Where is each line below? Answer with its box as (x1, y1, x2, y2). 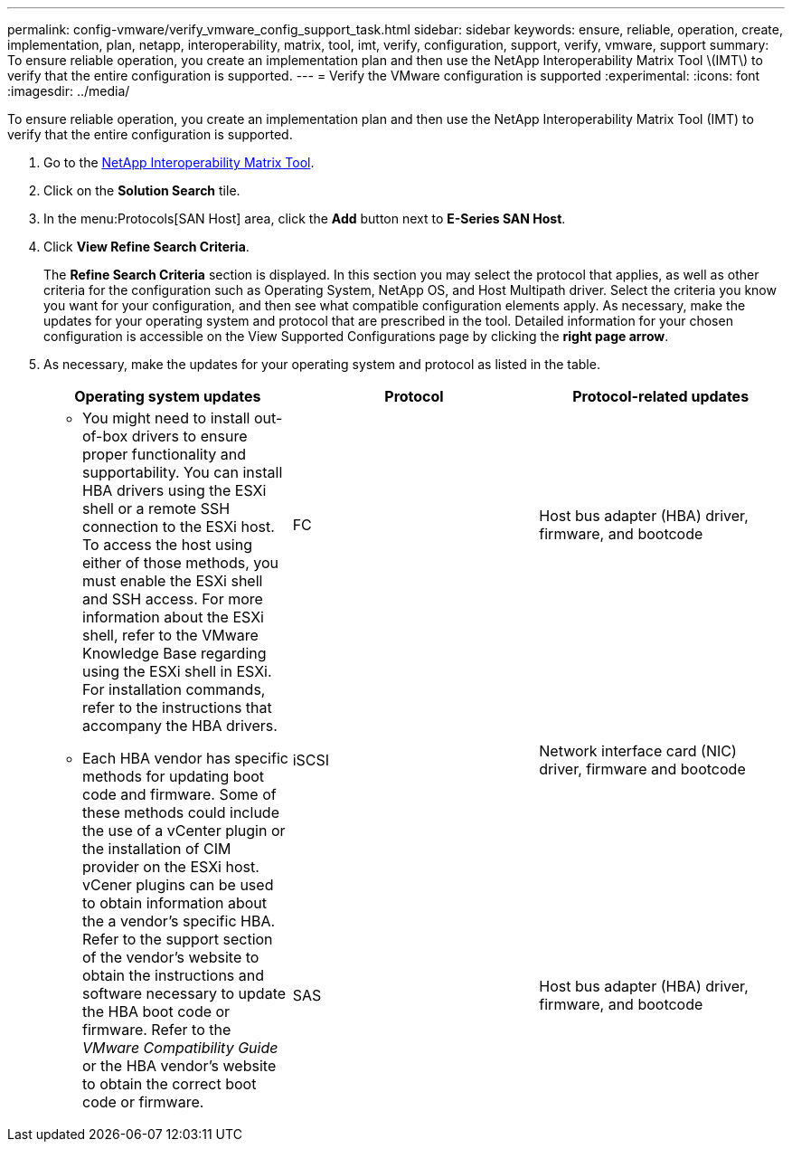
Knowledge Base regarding (82, 644, 267, 662)
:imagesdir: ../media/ (7, 83, 130, 99)
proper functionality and (82, 445, 246, 463)
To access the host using (82, 536, 252, 554)
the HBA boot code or (82, 1002, 231, 1021)
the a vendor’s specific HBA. (82, 912, 276, 930)
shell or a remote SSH (82, 499, 231, 518)
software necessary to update (82, 984, 287, 1002)
